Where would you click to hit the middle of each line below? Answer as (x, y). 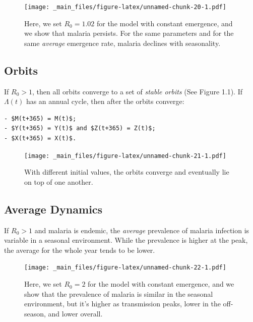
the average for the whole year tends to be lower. (80, 250)
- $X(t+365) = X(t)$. (40, 139)
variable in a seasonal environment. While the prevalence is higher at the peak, (126, 240)
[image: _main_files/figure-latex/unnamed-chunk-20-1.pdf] (125, 7)
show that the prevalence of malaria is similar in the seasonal (119, 293)
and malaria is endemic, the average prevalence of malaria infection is (142, 230)
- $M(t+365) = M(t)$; (40, 118)
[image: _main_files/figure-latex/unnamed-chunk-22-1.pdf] (125, 268)
